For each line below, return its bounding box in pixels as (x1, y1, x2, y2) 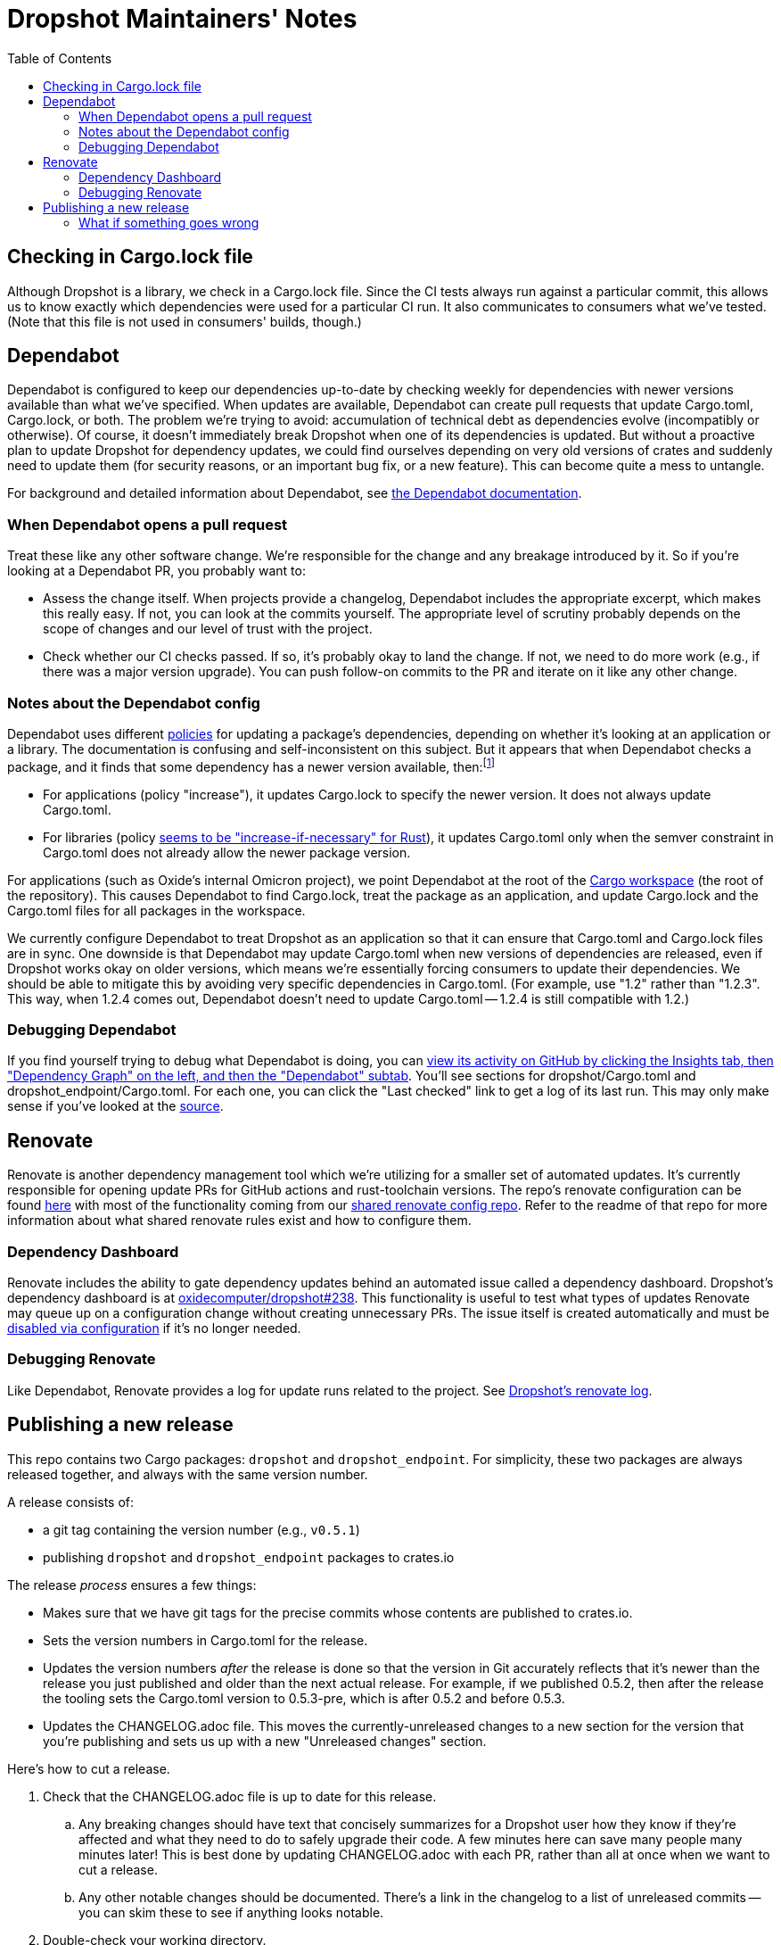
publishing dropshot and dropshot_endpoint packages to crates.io (43, 1549, 455, 1565)
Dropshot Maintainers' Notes (7, 4, 358, 34)
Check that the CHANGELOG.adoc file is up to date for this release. (43, 1788, 437, 1804)
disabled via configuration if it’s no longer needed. (7, 1320, 301, 1336)
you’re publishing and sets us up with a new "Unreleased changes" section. (43, 1733, 487, 1749)
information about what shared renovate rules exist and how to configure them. (7, 1213, 472, 1229)
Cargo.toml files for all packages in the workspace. (7, 902, 306, 918)
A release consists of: (7, 1494, 135, 1510)
